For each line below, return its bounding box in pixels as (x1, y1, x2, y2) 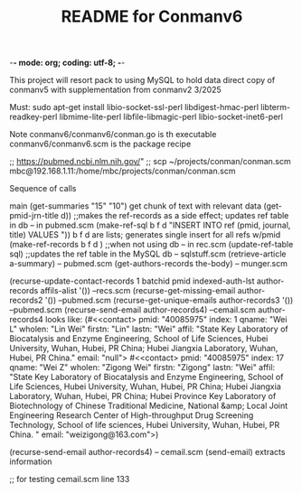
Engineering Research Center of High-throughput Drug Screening (9, 410, 254, 421)
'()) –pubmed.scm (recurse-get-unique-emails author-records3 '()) (44, 295, 294, 306)
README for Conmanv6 (61, 6, 243, 27)
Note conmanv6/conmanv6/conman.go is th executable (9, 129, 217, 140)
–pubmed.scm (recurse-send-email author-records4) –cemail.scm (9, 304, 256, 315)
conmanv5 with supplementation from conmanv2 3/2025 (9, 84, 222, 96)
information (9, 456, 52, 467)
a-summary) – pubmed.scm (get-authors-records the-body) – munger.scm (9, 258, 288, 269)
